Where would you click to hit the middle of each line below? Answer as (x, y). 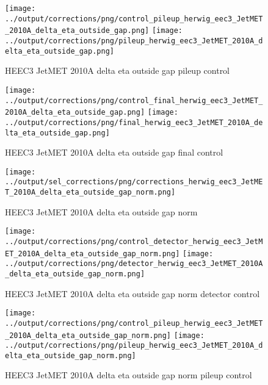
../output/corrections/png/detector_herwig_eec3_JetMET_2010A (134, 264)
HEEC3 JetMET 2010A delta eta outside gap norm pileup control (129, 375)
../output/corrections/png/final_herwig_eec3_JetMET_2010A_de (134, 122)
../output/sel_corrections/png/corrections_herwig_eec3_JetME (134, 182)
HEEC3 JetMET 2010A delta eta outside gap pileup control (118, 70)
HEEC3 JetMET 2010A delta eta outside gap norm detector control (132, 293)
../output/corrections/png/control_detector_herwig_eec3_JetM (134, 241)
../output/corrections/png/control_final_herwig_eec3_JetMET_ (134, 100)
